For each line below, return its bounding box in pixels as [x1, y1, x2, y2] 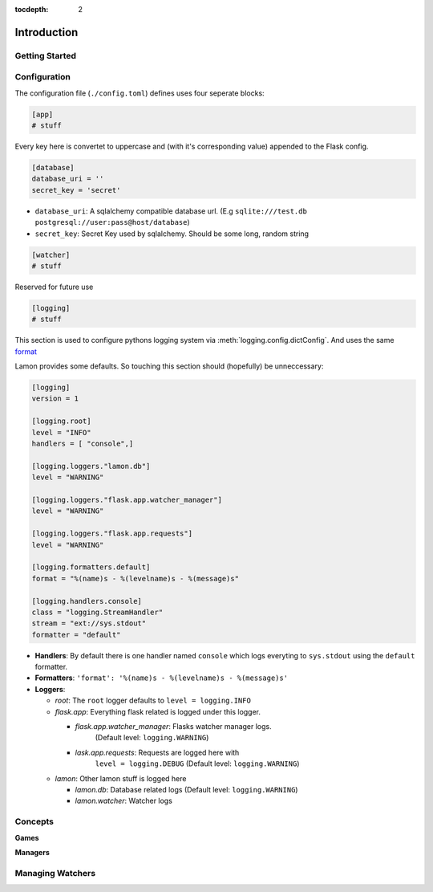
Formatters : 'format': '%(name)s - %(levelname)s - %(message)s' [34, 673, 289, 682]
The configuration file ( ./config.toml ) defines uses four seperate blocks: [14, 88, 265, 98]
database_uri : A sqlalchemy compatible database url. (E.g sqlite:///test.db [34, 206, 308, 216]
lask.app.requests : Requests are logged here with [75, 747, 240, 757]
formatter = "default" [31, 630, 121, 639]
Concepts [14, 816, 55, 827]
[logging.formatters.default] [31, 563, 151, 572]
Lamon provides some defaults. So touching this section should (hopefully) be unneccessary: [14, 361, 324, 371]
